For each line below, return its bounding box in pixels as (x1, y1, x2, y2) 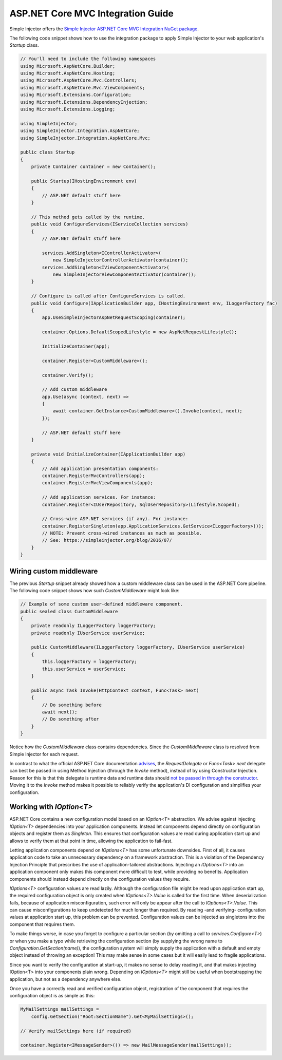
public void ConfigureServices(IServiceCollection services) (31, 221, 189, 227)
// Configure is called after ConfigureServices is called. (31, 293, 186, 299)
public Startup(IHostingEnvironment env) (31, 178, 137, 184)
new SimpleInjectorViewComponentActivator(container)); (52, 272, 197, 277)
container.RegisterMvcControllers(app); (42, 472, 145, 479)
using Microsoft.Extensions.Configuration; (20, 92, 132, 98)
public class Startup (20, 149, 75, 155)
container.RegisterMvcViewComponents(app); (42, 480, 154, 486)
